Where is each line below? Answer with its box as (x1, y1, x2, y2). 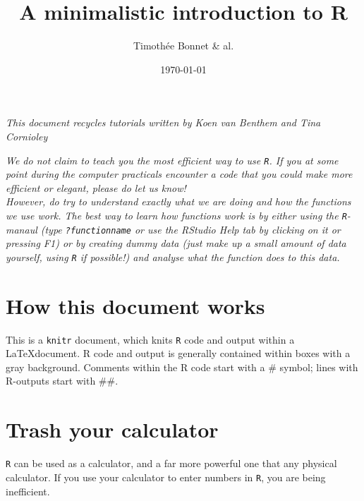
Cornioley (6, 128, 48, 143)
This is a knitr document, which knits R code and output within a (6, 332, 295, 346)
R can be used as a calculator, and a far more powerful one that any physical (6, 456, 337, 471)
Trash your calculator (6, 415, 219, 444)
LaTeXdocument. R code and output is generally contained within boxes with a (6, 346, 351, 361)
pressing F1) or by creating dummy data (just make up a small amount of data (6, 236, 346, 250)
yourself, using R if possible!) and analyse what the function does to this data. (6, 249, 340, 264)
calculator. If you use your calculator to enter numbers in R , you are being (6, 469, 326, 484)
